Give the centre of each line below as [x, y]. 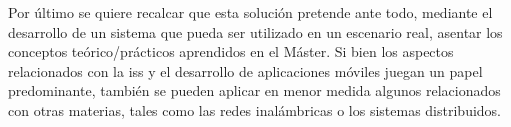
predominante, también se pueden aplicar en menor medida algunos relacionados [254, 90]
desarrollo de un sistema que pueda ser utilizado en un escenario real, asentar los [255, 31]
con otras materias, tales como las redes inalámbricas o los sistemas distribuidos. [254, 109]
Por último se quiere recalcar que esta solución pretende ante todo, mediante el [250, 12]
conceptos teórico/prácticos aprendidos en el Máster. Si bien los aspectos [231, 51]
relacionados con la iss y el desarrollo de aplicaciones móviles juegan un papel [245, 70]
